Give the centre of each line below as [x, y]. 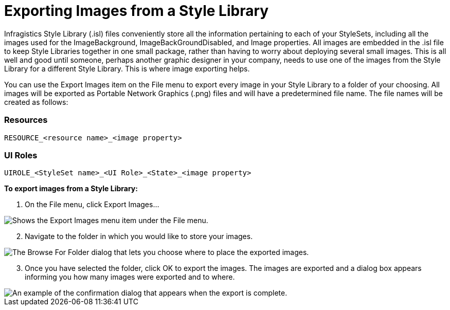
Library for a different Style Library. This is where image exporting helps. [127, 68]
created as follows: [36, 102]
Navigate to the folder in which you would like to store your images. [139, 236]
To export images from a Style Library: [71, 189]
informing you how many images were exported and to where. [130, 277]
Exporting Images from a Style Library [137, 11]
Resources [26, 120]
